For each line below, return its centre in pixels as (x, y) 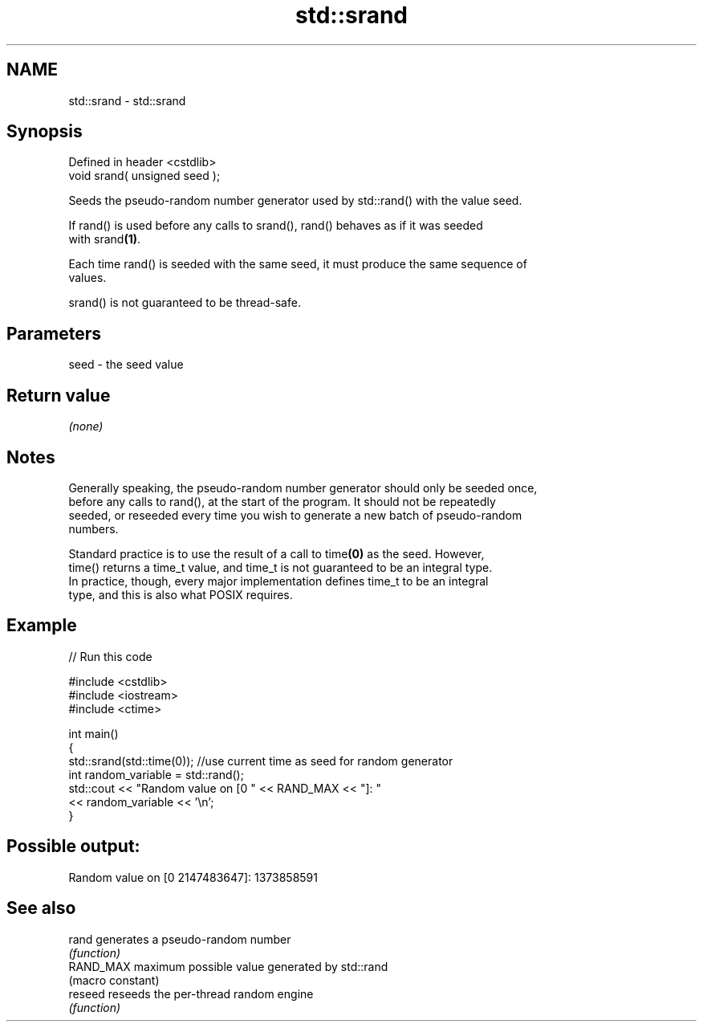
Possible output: (73, 846)
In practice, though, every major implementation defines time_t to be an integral (278, 581)
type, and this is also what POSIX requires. (181, 594)
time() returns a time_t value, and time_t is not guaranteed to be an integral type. (280, 567)
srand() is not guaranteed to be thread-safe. (185, 303)
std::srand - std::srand (127, 100)
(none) (86, 426)
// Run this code (110, 656)
